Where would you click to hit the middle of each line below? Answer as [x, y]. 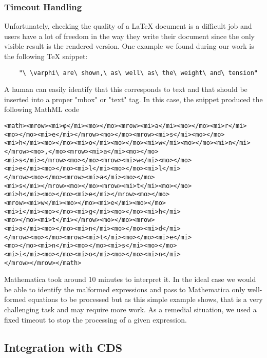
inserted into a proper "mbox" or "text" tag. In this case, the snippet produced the [133, 99]
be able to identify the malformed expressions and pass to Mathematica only [125, 289]
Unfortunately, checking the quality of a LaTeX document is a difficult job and [128, 26]
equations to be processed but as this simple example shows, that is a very [146, 299]
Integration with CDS [63, 347]
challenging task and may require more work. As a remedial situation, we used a [130, 309]
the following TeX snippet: [46, 56]
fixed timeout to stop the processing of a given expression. [96, 319]
